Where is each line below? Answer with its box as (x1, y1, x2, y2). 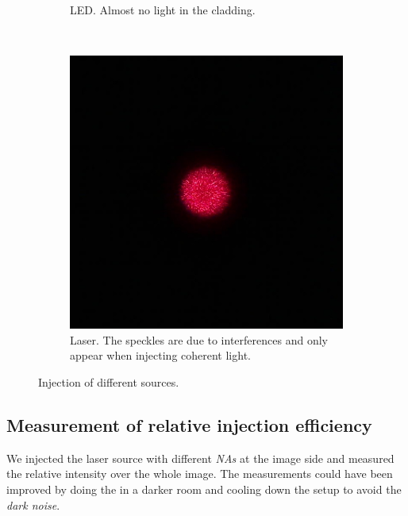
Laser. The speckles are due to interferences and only (70, 331, 328, 348)
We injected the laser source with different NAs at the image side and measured (6, 449, 395, 466)
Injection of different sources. (38, 373, 179, 390)
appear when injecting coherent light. (70, 347, 251, 364)
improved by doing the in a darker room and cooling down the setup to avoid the (6, 480, 402, 497)
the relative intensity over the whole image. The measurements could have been (6, 465, 393, 482)
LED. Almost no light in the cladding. (70, 2, 256, 17)
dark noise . (6, 496, 60, 513)
